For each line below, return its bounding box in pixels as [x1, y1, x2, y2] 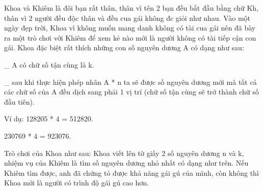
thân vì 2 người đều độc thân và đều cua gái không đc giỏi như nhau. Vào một [4, 12, 251, 23]
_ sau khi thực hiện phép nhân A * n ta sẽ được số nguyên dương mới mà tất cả [4, 76, 257, 87]
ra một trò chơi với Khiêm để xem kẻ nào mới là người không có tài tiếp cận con [4, 32, 256, 43]
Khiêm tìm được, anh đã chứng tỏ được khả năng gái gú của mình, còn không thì [4, 167, 259, 178]
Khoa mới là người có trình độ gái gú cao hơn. [4, 177, 149, 188]
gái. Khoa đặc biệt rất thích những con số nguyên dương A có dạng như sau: [4, 42, 244, 53]
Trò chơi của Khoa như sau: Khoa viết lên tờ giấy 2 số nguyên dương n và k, [4, 147, 244, 158]
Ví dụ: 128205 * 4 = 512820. [4, 113, 93, 124]
